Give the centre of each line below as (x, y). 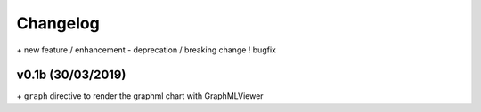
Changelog (58, 23)
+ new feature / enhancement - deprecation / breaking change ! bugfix (146, 50)
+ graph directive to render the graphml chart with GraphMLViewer (140, 96)
